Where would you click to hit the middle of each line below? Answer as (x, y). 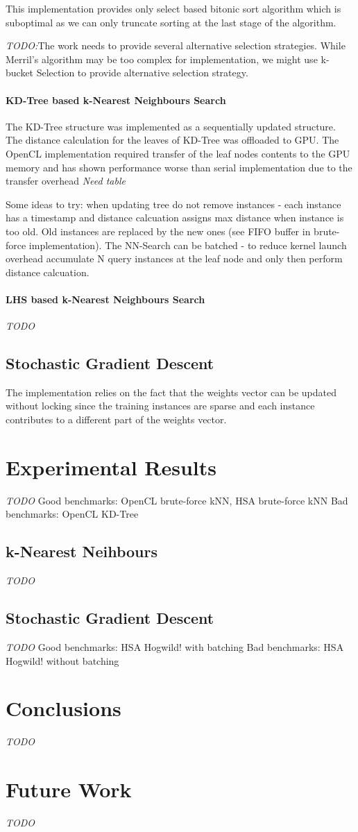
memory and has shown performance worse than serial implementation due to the (179, 167)
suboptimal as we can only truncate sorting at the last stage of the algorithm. (171, 22)
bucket (20, 73)
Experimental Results (111, 467)
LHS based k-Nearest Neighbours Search (105, 299)
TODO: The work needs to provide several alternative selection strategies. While (176, 45)
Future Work (69, 789)
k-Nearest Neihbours (82, 551)
